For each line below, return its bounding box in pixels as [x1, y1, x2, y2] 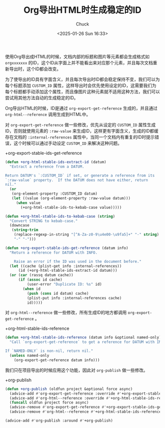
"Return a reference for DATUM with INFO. [9, 250, 98, 255]
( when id [23, 286, 41, 291]
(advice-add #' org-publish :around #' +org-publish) [5, 418, 113, 423]
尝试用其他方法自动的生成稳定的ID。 [5, 94, 79, 101]
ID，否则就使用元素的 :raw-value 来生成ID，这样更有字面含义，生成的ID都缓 [5, 128, 159, 134]
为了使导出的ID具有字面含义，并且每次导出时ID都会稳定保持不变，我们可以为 [5, 76, 160, 82]
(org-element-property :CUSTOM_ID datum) [11, 191, 98, 197]
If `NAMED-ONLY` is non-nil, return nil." [5, 348, 93, 354]
